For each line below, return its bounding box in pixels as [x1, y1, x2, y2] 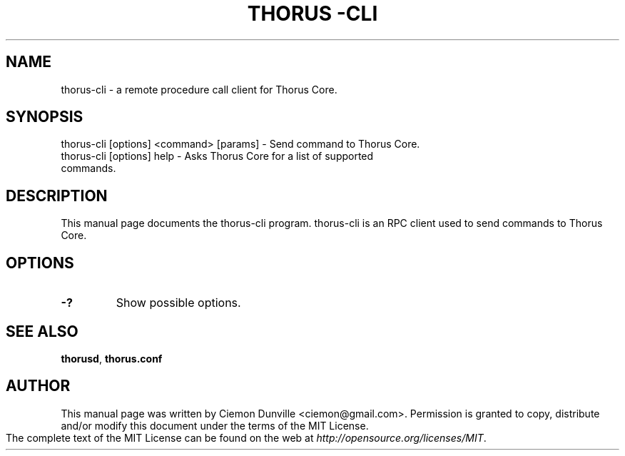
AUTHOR [6, 377, 71, 395]
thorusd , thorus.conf [61, 352, 163, 365]
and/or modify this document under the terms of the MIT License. [61, 419, 369, 432]
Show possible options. [116, 295, 241, 310]
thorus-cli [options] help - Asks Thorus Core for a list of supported [61, 150, 374, 163]
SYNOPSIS [6, 108, 83, 126]
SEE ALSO [6, 322, 78, 340]
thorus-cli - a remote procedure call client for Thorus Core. [61, 83, 337, 96]
